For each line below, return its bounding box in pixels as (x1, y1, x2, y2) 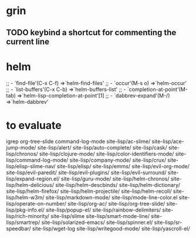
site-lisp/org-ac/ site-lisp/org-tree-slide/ (67, 200, 165, 208)
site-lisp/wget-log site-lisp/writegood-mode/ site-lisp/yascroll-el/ (32, 225, 190, 232)
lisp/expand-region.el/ (6, 175, 60, 182)
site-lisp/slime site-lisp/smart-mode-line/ (50, 213, 150, 220)
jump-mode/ (6, 144, 36, 151)
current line (6, 36, 50, 46)
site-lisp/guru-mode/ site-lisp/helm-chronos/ (60, 175, 170, 182)
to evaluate (6, 118, 62, 132)
